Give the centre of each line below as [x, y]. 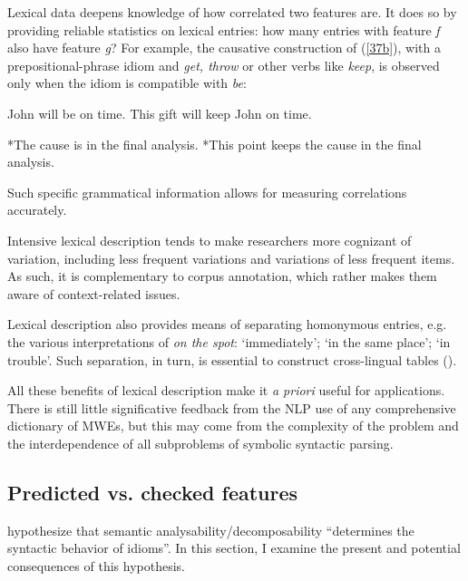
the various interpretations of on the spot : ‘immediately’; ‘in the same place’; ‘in [229, 341]
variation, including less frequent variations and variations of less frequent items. [231, 258]
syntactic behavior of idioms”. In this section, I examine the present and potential [234, 548]
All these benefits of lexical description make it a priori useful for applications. [226, 390]
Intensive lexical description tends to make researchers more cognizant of [210, 240]
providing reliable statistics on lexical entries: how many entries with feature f [224, 29]
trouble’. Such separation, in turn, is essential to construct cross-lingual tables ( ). [232, 359]
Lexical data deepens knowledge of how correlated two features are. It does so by [232, 12]
